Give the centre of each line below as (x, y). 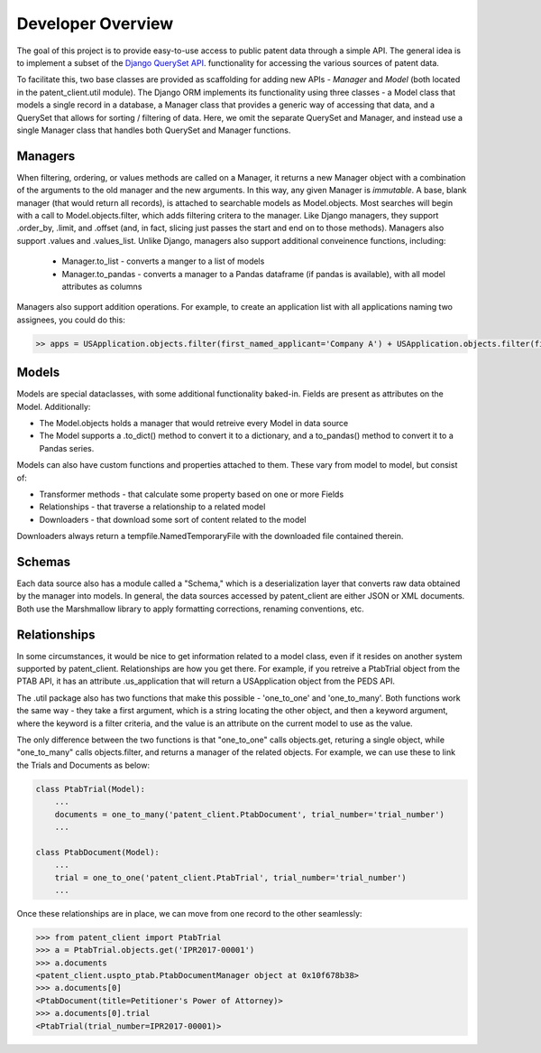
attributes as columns (102, 286)
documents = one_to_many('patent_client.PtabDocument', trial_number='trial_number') (250, 814)
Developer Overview (95, 23)
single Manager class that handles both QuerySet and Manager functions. (154, 130)
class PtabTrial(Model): (91, 789)
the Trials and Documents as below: (83, 765)
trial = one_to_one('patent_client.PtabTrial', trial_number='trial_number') (231, 877)
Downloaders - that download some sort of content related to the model (173, 519)
